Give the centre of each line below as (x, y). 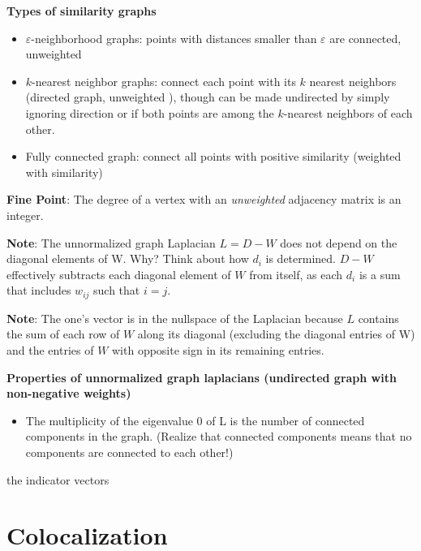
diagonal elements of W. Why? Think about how (128, 258)
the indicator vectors (58, 479)
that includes (39, 290)
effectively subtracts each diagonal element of (119, 274)
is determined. (301, 258)
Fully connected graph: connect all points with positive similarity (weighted (213, 156)
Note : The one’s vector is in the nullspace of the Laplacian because (175, 318)
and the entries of (50, 349)
